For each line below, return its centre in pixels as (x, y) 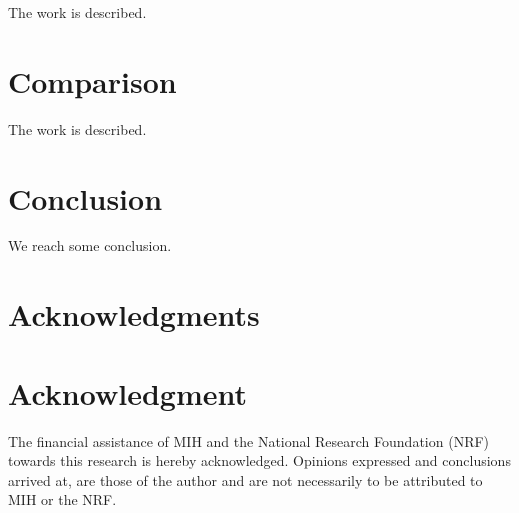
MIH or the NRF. (62, 499)
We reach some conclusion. (90, 245)
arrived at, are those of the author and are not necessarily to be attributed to (245, 479)
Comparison (92, 80)
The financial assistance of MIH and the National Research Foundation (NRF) (249, 440)
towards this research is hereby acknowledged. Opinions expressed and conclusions (259, 460)
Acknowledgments (134, 314)
